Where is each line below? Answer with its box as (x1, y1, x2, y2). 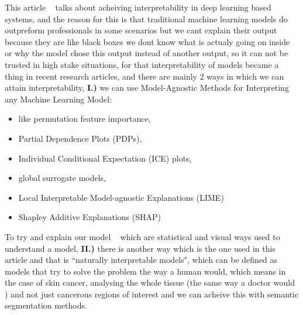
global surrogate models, (18, 172, 106, 184)
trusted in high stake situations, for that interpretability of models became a (5, 58, 279, 70)
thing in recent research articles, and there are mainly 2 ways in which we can (5, 70, 284, 82)
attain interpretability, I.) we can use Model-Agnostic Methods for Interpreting (5, 81, 289, 94)
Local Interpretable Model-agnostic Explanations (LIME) (18, 191, 224, 203)
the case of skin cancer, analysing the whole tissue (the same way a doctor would (5, 276, 295, 289)
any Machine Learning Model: (5, 93, 112, 105)
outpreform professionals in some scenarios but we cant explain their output (5, 24, 277, 36)
